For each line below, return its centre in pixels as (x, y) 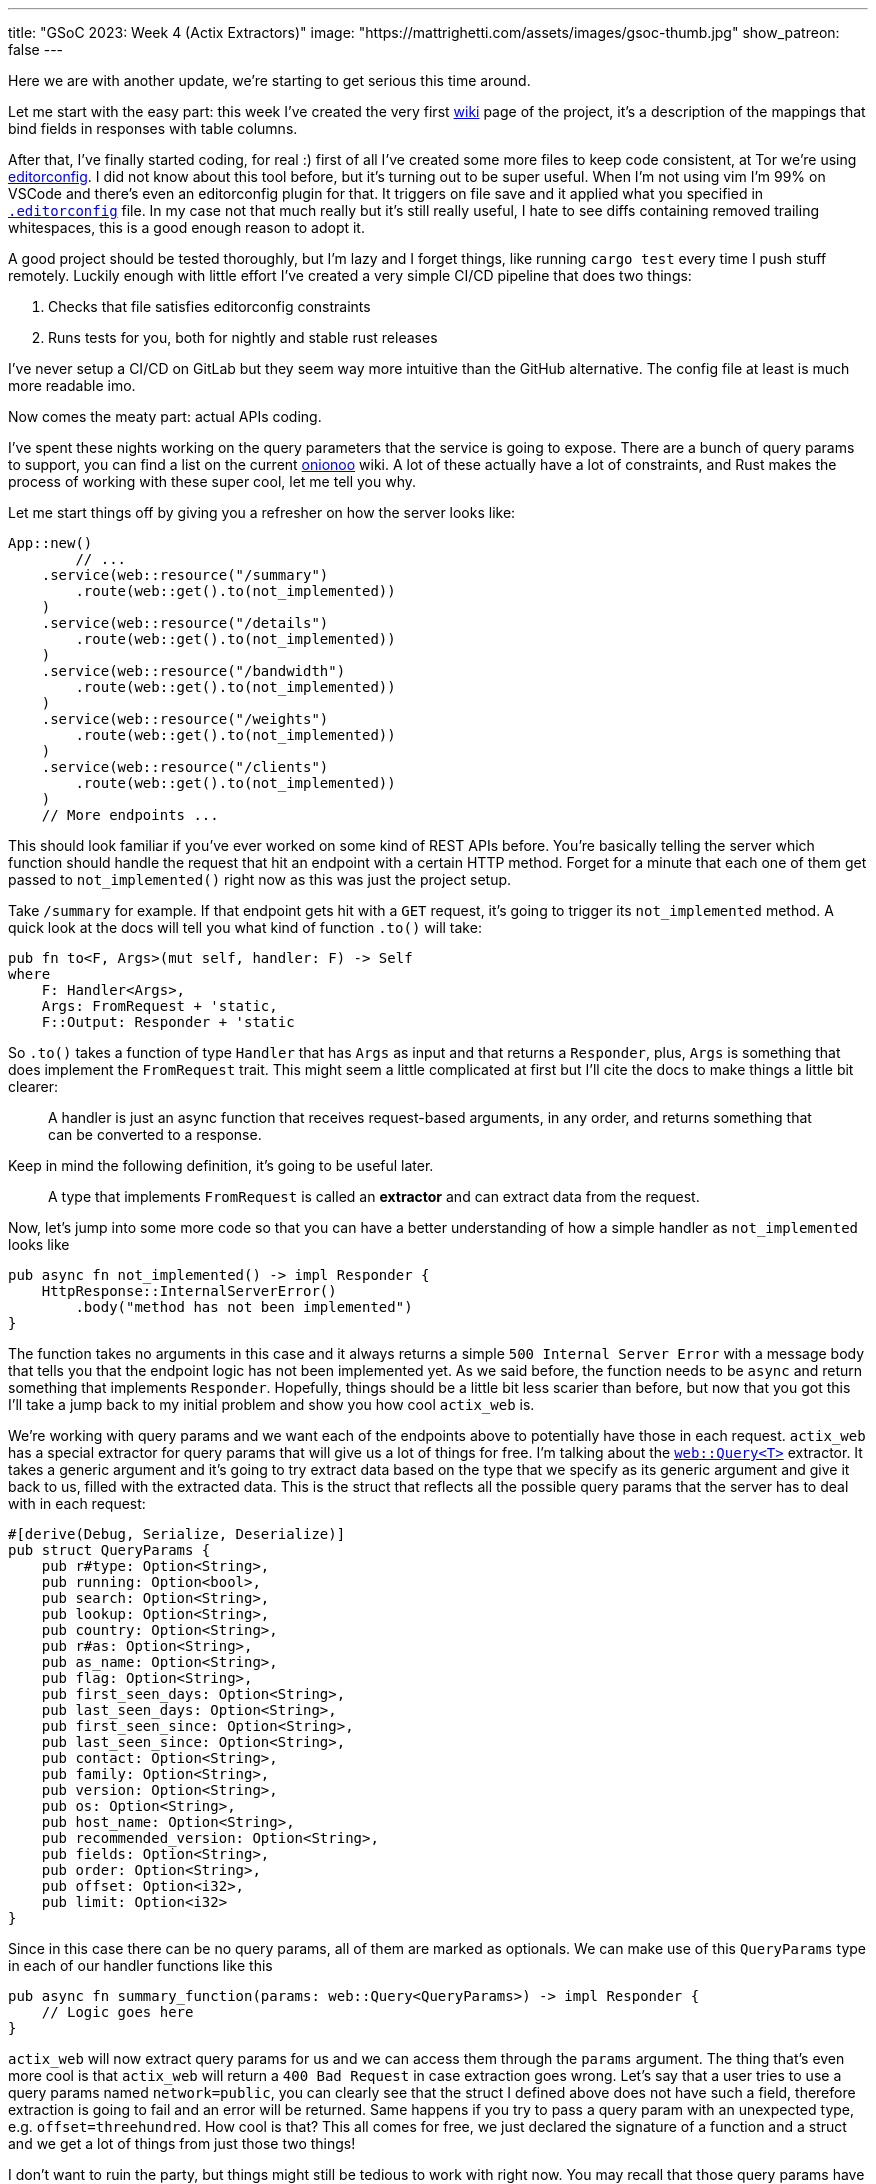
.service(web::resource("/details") (185, 623)
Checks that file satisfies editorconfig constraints (209, 306)
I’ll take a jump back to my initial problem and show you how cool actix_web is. (271, 1404)
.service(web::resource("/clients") (185, 767)
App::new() (50, 543)
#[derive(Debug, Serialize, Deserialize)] (177, 1534)
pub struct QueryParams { (109, 1550)
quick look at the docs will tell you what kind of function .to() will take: (245, 927)
